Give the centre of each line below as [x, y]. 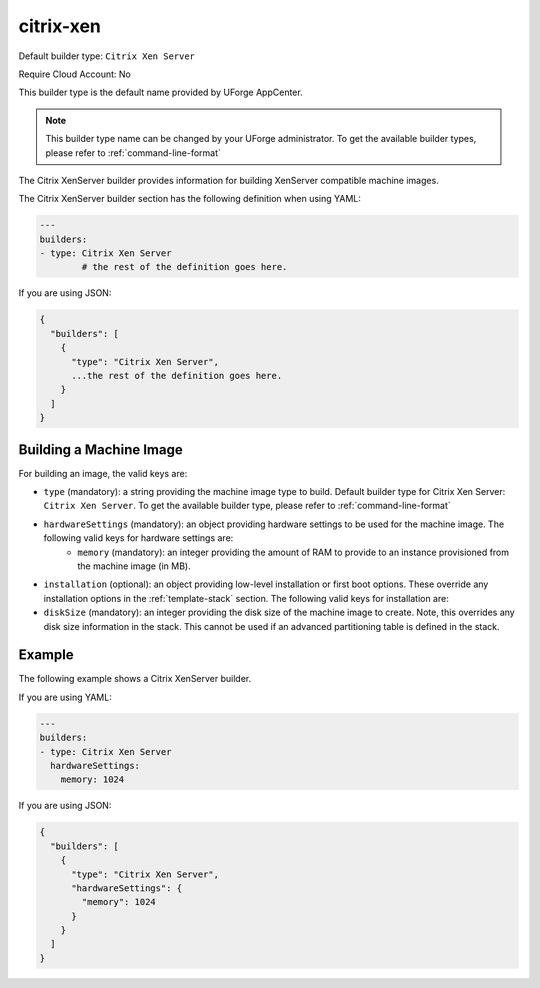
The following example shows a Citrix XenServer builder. [135, 679]
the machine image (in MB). [134, 566]
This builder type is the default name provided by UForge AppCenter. [161, 92]
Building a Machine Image [101, 449]
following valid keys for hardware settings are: [138, 538]
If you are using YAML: [65, 697]
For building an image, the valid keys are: [103, 473]
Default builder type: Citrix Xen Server [106, 56]
